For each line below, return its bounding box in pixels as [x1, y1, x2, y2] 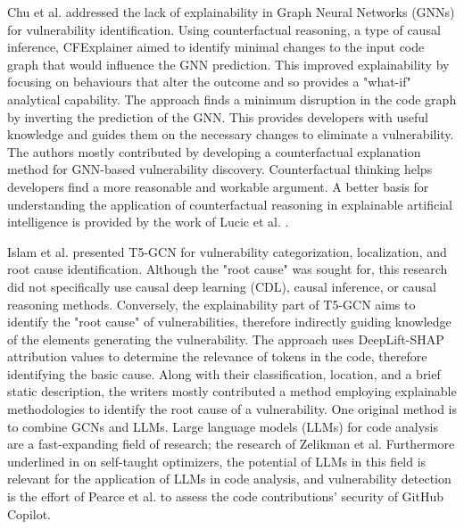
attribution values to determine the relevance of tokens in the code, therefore [7, 347, 427, 366]
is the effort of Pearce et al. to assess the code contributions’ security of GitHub [7, 487, 443, 506]
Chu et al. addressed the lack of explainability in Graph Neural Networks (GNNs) [7, 3, 455, 21]
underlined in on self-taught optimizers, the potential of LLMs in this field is [7, 451, 427, 470]
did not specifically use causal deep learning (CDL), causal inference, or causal [7, 277, 436, 295]
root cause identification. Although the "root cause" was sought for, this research [7, 260, 448, 278]
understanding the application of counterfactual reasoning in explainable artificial [7, 194, 452, 213]
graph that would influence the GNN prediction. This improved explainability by [7, 54, 450, 73]
